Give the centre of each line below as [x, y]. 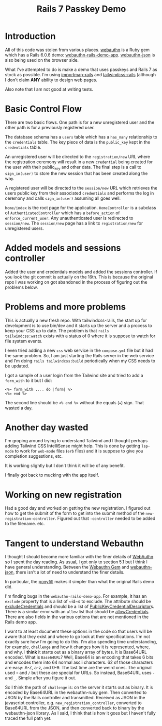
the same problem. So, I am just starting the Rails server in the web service [80, 355]
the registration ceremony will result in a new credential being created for [79, 162]
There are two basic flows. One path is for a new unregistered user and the [80, 122]
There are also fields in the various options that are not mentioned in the [77, 617]
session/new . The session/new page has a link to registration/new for [74, 223]
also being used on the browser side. [42, 60]
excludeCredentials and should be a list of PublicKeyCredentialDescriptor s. [80, 606]
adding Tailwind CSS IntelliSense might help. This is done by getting [73, 446]
